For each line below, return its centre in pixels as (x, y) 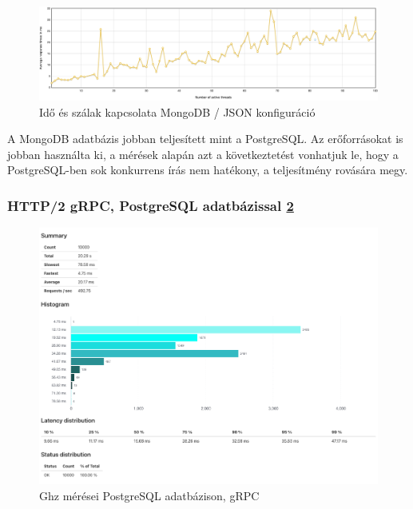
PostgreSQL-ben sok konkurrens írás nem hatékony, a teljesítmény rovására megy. (208, 170)
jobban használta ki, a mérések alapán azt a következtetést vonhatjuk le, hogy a (203, 154)
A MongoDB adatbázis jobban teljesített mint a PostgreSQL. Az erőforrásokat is (205, 139)
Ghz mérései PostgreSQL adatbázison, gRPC (149, 495)
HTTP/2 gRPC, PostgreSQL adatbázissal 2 (151, 205)
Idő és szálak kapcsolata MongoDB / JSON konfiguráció (177, 111)
